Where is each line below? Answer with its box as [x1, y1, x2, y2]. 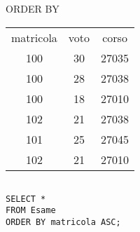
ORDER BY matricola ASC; [6, 217, 121, 227]
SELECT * [6, 193, 46, 204]
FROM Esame [6, 205, 56, 216]
